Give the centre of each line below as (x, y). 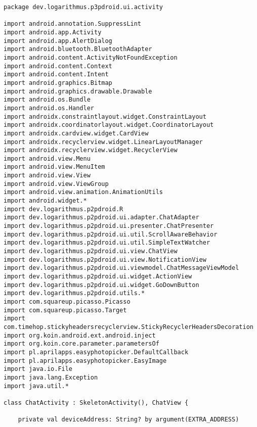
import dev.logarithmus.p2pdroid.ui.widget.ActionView (98, 276)
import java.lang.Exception (51, 377)
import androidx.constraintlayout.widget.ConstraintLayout (105, 116)
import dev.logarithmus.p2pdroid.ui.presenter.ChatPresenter (109, 226)
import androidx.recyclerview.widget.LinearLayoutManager (103, 142)
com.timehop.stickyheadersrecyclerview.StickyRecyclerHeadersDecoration (128, 327)
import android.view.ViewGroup (56, 184)
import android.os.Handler (49, 108)
